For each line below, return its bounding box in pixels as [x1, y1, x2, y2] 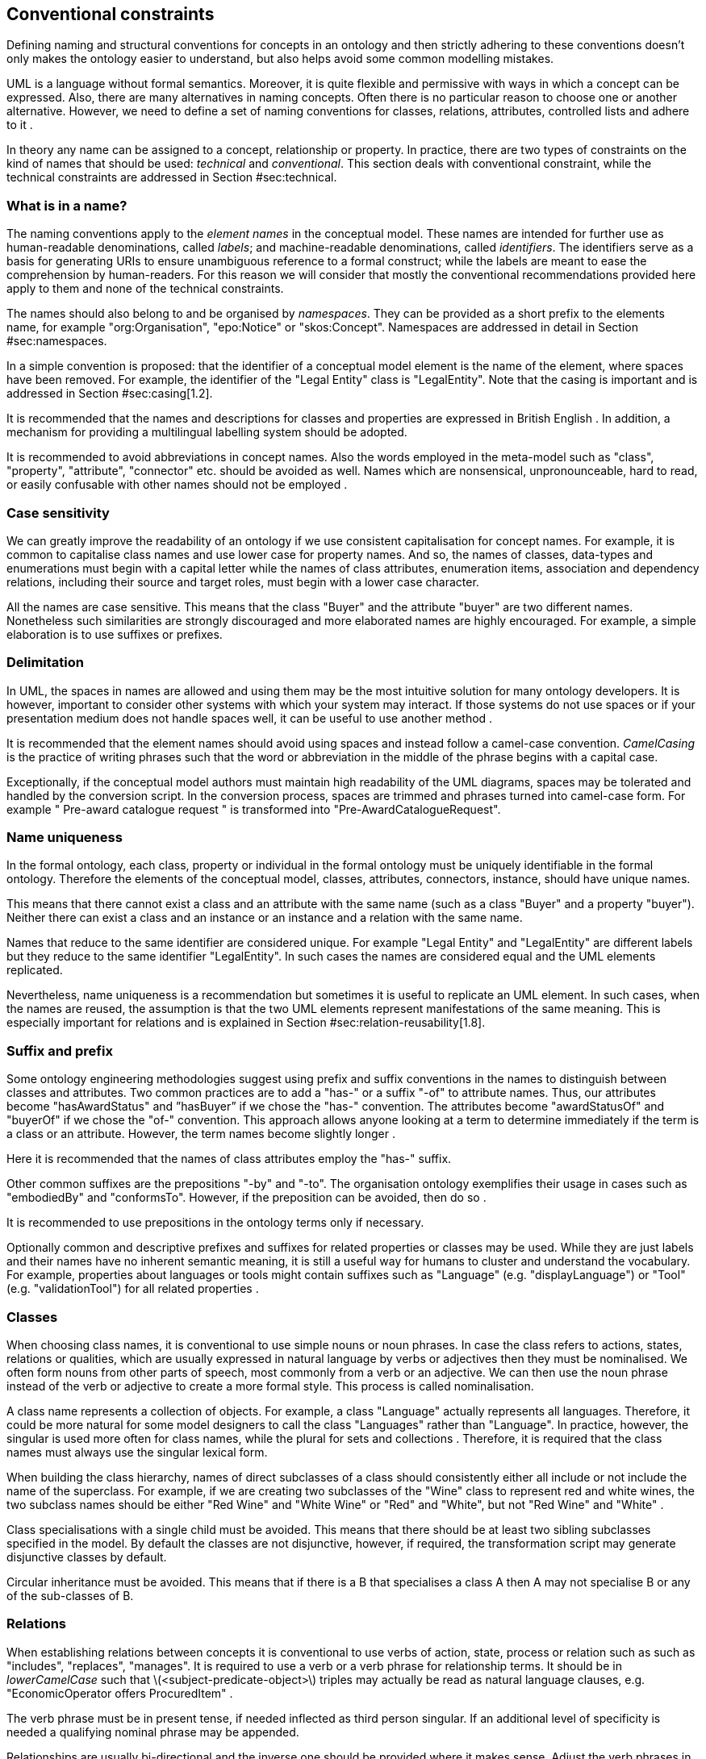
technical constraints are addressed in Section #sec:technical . [6, 170, 337, 185]
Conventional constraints [6, 4, 215, 24]
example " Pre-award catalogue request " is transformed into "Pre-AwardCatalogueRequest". [6, 802, 501, 816]
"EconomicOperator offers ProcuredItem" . [6, 1686, 233, 1700]
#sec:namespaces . [6, 334, 107, 348]
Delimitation [6, 654, 84, 671]
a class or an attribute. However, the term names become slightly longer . [6, 1127, 396, 1141]
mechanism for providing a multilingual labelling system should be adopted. [6, 425, 407, 440]
